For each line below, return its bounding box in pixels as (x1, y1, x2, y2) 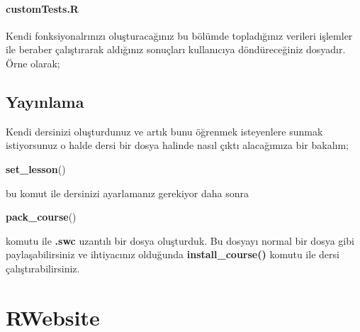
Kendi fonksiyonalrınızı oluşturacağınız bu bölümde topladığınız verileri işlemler (6, 28, 353, 43)
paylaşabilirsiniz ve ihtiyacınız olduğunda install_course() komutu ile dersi (6, 247, 339, 262)
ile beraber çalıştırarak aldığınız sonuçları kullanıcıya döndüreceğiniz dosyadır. (6, 42, 346, 57)
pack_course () (6, 209, 77, 224)
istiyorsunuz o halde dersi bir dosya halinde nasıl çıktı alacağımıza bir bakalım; (6, 138, 349, 153)
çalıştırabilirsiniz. (6, 260, 80, 275)
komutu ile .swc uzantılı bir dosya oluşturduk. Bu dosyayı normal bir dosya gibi (6, 233, 354, 248)
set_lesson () (6, 161, 66, 176)
